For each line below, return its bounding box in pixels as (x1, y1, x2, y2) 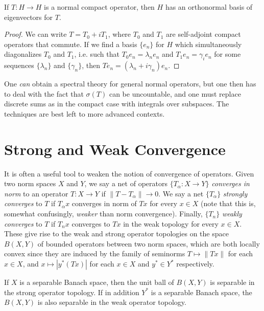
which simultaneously (175, 38, 242, 49)
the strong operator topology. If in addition (4, 286, 139, 297)
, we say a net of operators (84, 178, 167, 189)
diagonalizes (4, 49, 42, 59)
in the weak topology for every (123, 218, 219, 229)
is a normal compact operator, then (44, 2, 155, 12)
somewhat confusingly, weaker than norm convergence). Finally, (4, 208, 203, 219)
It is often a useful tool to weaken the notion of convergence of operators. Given (4, 168, 254, 179)
